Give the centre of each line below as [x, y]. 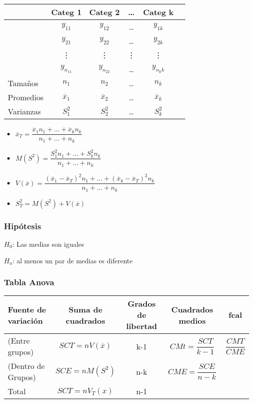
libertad [142, 326]
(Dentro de [26, 366]
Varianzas [24, 111]
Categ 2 [104, 12]
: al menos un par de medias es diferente [72, 260]
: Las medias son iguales [48, 244]
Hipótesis [23, 226]
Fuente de [27, 309]
